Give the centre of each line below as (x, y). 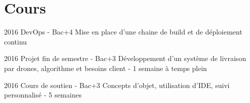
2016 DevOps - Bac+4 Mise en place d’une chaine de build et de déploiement (123, 32)
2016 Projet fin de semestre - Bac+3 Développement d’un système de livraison (125, 58)
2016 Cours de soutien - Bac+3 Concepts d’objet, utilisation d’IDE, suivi (117, 85)
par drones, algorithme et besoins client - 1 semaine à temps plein (106, 68)
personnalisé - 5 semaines (43, 95)
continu (16, 41)
